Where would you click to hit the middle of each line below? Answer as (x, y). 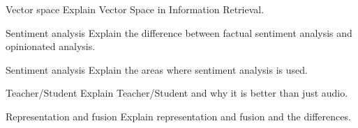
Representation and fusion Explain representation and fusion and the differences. (178, 116)
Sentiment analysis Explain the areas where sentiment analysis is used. (157, 69)
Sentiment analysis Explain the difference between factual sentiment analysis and (179, 32)
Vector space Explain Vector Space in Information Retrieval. (135, 9)
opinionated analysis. (51, 46)
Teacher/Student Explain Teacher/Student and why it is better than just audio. (177, 93)
